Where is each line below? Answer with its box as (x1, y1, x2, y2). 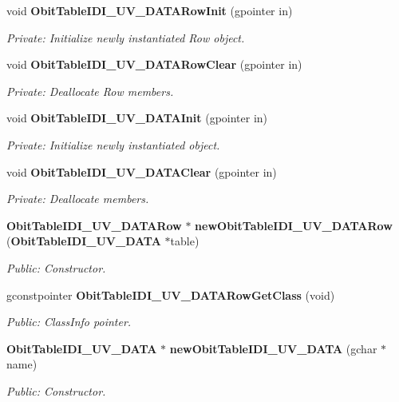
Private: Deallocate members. (6, 190, 149, 207)
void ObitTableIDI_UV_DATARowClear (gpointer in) (6, 56, 302, 73)
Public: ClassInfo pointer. (6, 313, 132, 330)
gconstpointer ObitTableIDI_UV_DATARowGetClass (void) (6, 286, 335, 303)
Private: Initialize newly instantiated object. (6, 136, 220, 153)
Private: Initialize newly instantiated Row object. (6, 29, 245, 46)
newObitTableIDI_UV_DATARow (195, 217, 393, 233)
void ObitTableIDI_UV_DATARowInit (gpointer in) (6, 2, 293, 18)
